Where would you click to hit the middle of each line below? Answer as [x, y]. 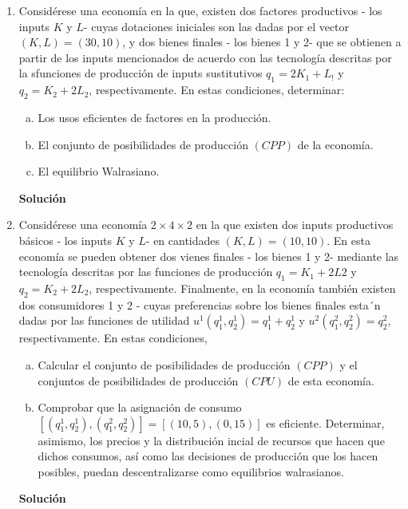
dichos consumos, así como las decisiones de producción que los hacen [208, 456]
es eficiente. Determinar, [325, 422]
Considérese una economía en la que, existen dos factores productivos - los [200, 10]
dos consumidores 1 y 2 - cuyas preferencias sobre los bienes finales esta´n [200, 304]
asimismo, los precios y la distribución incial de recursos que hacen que [211, 440]
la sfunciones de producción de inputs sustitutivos [141, 73]
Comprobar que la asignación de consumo [140, 407]
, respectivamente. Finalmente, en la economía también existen [242, 288]
